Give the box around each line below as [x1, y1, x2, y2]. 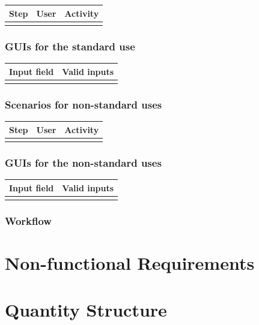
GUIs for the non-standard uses [5, 155, 162, 170]
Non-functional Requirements [5, 251, 255, 275]
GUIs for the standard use [5, 38, 135, 53]
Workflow [5, 213, 52, 228]
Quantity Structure [5, 297, 167, 322]
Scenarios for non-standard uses [5, 97, 162, 112]
